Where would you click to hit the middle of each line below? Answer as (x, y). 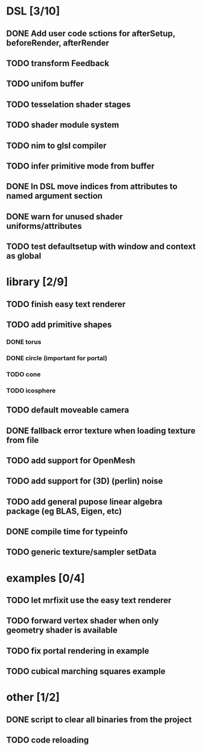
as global (24, 256)
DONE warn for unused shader (65, 217)
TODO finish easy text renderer (66, 304)
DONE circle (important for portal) (57, 358)
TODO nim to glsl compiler (56, 145)
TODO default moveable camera (68, 410)
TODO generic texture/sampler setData (81, 552)
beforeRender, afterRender (58, 43)
